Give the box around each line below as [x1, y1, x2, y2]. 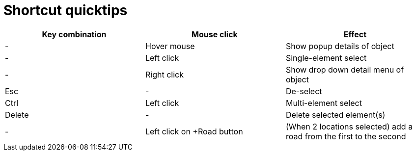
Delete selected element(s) [285, 109, 386, 120]
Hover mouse [145, 41, 195, 51]
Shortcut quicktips [3, 2, 128, 19]
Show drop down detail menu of [285, 64, 404, 75]
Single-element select [285, 52, 367, 63]
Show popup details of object [285, 41, 394, 51]
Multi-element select [285, 98, 362, 108]
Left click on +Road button [145, 126, 243, 136]
